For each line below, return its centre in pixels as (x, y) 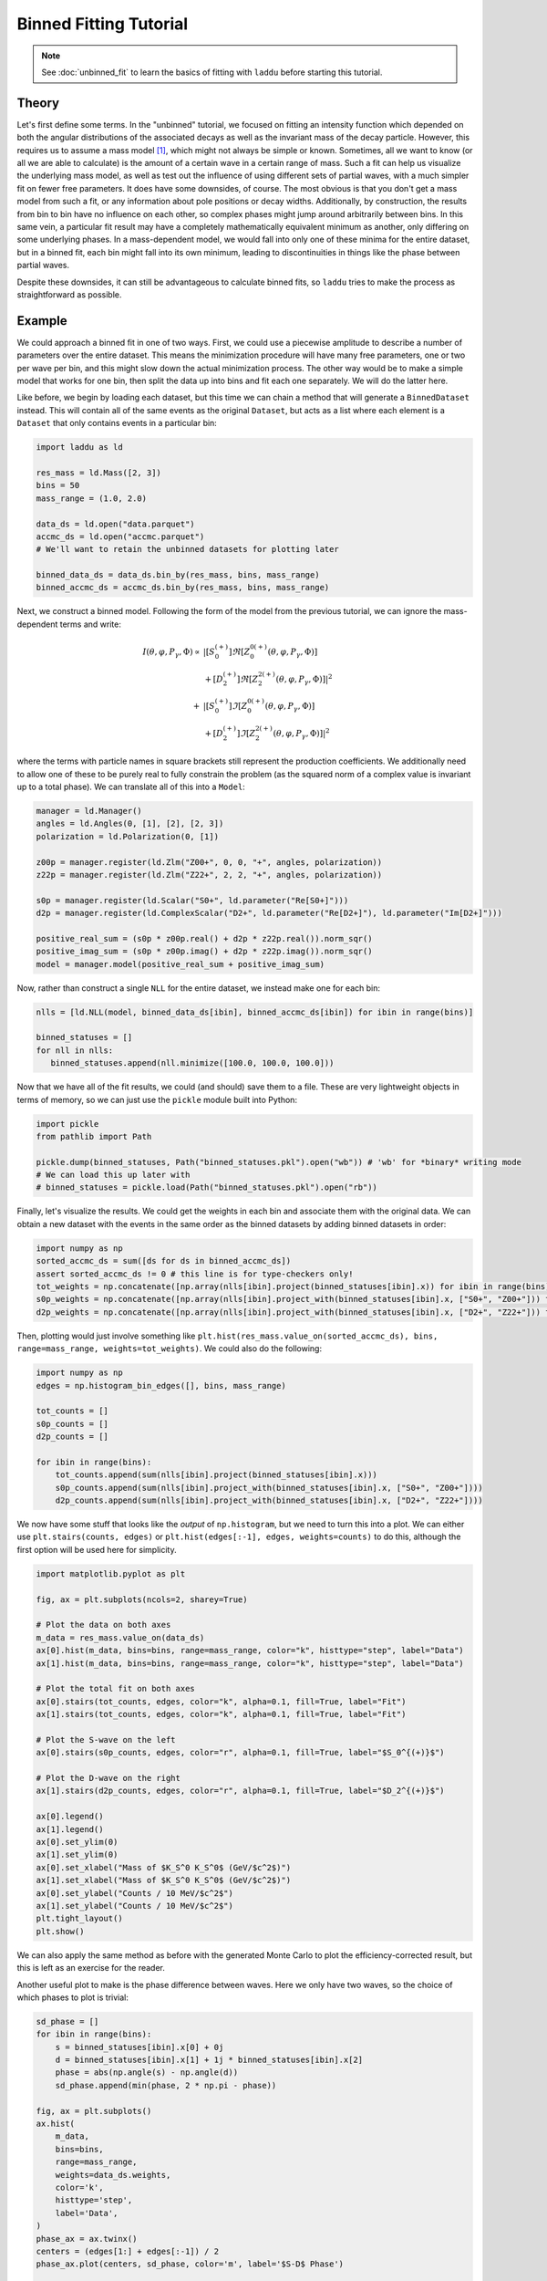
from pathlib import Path (94, 1136)
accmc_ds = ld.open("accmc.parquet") (120, 536)
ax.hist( (56, 2124)
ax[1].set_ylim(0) (77, 1855)
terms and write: (91, 624)
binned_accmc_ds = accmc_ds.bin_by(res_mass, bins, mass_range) (183, 588)
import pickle (67, 1124)
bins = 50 (58, 485)
